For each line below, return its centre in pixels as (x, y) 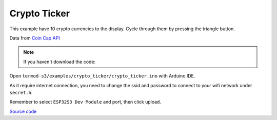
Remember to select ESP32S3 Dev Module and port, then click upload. (85, 102)
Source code (23, 111)
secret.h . (21, 92)
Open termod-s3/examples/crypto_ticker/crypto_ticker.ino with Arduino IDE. (102, 76)
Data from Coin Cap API (35, 38)
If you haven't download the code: (60, 62)
